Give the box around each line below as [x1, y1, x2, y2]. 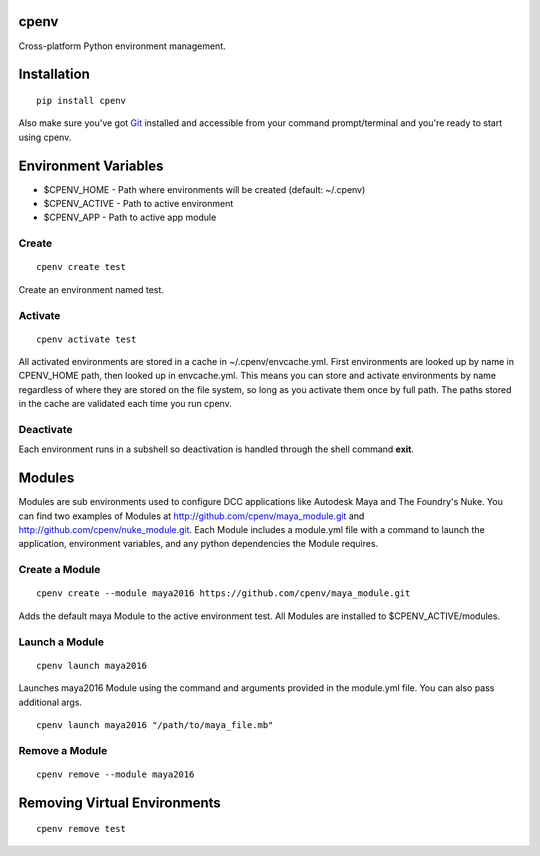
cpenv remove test [36, 823, 127, 835]
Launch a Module [18, 635, 105, 649]
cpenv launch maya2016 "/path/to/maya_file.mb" [36, 719, 274, 730]
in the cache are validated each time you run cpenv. [18, 398, 232, 410]
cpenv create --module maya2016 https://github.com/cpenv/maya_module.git [36, 588, 411, 599]
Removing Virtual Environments [18, 794, 222, 811]
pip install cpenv [36, 95, 127, 106]
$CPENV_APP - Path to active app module [43, 211, 217, 224]
